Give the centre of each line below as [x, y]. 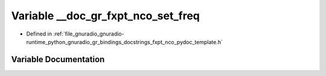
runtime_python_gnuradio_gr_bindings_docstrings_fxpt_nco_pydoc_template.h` [124, 42]
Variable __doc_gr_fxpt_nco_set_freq [106, 16]
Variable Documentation [58, 59]
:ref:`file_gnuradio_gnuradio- [89, 34]
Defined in [39, 34]
